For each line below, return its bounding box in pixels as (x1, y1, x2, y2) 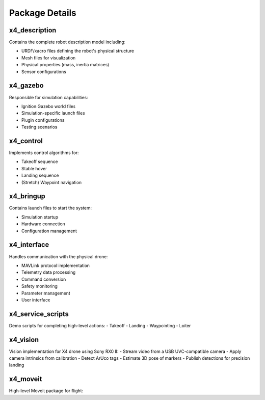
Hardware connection (21, 221, 66, 227)
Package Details (9, 7, 77, 18)
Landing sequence (21, 172, 59, 179)
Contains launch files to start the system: (9, 205, 92, 211)
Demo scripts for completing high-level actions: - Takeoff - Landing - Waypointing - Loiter (9, 322, 191, 328)
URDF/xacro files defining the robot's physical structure (21, 48, 134, 54)
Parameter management (21, 290, 71, 296)
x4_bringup (9, 192, 46, 201)
